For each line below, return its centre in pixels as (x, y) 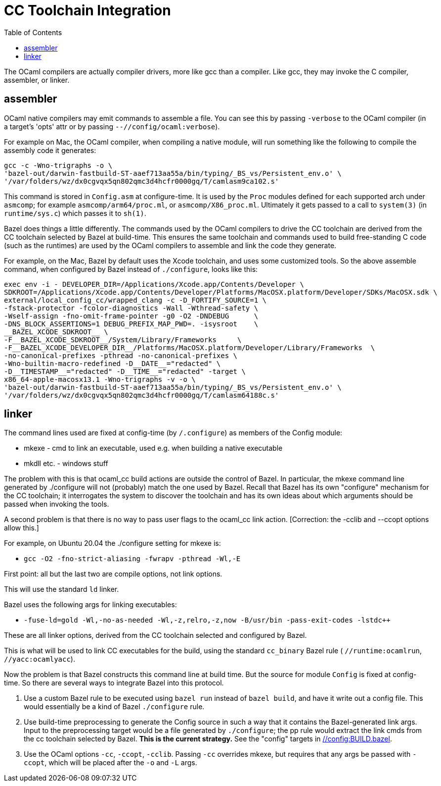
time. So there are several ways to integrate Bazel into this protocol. (114, 683)
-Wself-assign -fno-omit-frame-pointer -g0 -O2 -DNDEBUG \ (131, 316)
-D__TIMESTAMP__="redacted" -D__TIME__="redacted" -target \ (125, 371)
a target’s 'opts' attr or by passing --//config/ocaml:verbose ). (112, 126)
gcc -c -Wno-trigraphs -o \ (58, 165)
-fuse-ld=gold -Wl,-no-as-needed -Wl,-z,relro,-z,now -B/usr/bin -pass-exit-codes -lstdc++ (207, 620)
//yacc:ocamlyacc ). (40, 659)
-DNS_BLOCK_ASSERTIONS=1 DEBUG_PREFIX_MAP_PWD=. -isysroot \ (131, 324)
